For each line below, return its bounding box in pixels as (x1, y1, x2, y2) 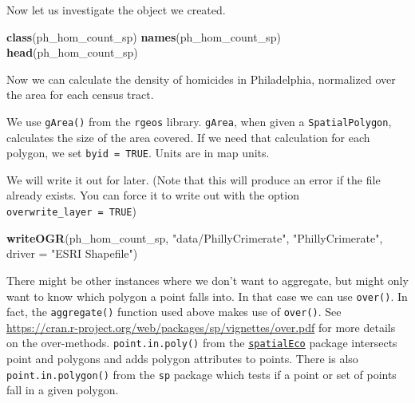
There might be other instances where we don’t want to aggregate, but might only (6, 271, 409, 288)
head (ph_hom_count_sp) (6, 44, 138, 61)
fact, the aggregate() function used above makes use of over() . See (6, 303, 342, 320)
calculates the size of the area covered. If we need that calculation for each (6, 128, 370, 145)
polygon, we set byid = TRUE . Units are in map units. (6, 144, 270, 161)
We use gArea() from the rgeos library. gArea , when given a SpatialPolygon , (6, 113, 392, 129)
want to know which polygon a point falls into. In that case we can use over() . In (6, 287, 408, 304)
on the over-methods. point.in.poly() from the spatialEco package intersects (6, 334, 397, 351)
